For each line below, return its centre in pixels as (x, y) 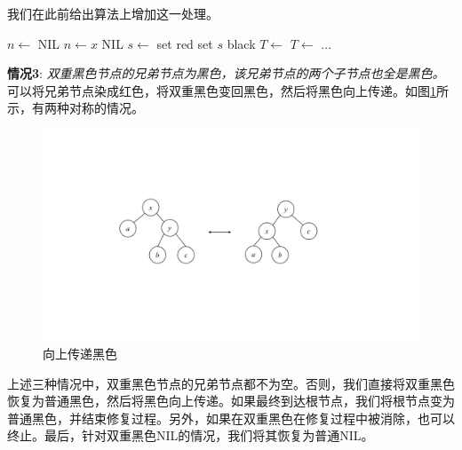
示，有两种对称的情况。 (76, 108)
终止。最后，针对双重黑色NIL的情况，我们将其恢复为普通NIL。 (191, 435)
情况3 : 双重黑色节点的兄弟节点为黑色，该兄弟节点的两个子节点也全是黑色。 (226, 73)
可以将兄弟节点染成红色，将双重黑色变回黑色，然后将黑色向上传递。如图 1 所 (228, 90)
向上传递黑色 (80, 354)
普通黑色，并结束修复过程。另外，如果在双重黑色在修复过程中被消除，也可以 (231, 418)
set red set (185, 43)
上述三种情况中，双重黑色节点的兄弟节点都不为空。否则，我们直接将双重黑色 (231, 383)
